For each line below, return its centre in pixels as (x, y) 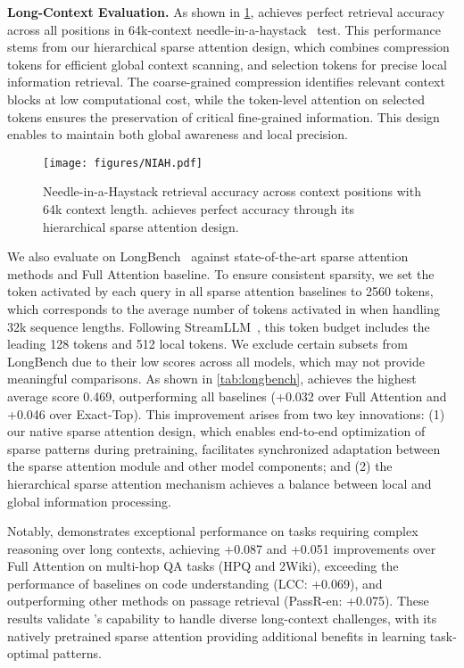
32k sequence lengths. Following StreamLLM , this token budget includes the (219, 326)
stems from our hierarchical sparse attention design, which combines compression (228, 47)
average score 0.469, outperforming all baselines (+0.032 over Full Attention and (227, 396)
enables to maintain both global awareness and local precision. (178, 134)
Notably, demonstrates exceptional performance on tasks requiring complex (213, 531)
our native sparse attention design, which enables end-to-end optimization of (216, 431)
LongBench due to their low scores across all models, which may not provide (216, 361)
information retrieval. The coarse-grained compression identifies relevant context (226, 82)
